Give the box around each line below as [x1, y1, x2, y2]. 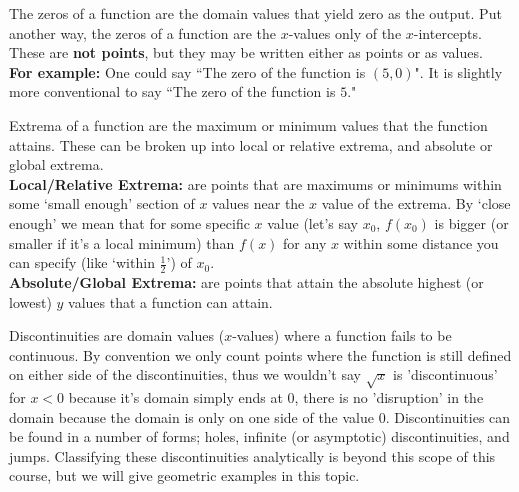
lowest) [9, 291, 52, 312]
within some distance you [343, 232, 499, 253]
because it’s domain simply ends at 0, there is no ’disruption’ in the [68, 387, 484, 408]
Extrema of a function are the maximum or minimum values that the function [9, 114, 488, 135]
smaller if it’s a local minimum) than [9, 232, 235, 253]
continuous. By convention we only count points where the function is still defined [9, 344, 512, 365]
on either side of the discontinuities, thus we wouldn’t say [9, 364, 361, 385]
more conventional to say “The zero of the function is [9, 81, 336, 102]
